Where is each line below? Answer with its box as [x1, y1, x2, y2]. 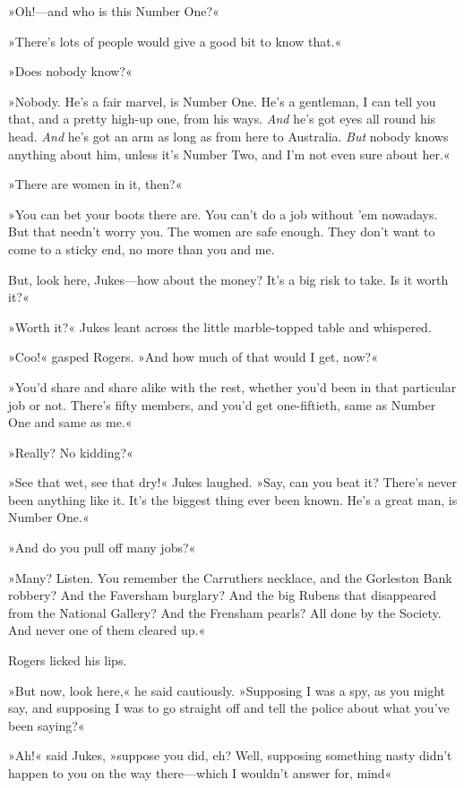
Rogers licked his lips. [8, 651, 127, 670]
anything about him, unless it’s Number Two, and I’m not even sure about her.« [8, 144, 451, 163]
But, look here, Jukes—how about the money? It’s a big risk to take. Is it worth [8, 270, 449, 288]
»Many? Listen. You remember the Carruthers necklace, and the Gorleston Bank [8, 568, 452, 587]
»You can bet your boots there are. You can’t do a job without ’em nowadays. [8, 204, 438, 223]
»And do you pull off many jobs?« [8, 538, 196, 557]
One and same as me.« [8, 413, 133, 432]
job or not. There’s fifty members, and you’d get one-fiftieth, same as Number [8, 395, 436, 414]
